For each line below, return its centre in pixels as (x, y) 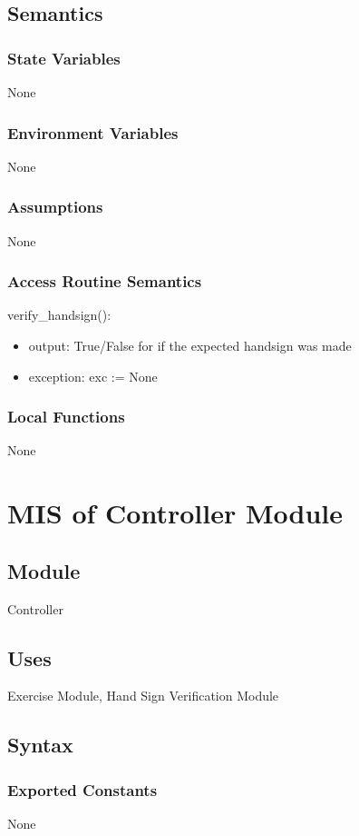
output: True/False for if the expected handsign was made (190, 346)
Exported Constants (82, 789)
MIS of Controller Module (175, 513)
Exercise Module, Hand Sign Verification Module (143, 696)
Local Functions (66, 417)
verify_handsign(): (59, 315)
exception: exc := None (93, 376)
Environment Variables (93, 132)
